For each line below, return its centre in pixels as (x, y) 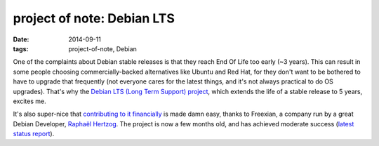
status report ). (34, 134)
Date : (21, 39)
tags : (21, 48)
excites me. (29, 101)
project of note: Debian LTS (94, 18)
